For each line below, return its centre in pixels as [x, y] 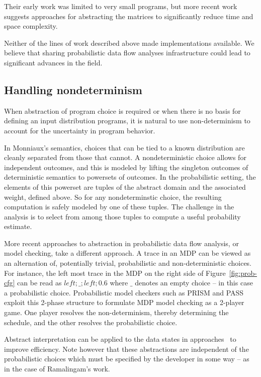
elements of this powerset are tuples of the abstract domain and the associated [125, 186]
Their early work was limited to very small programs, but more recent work [121, 6]
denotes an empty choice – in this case [194, 283]
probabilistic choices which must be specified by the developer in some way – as [127, 359]
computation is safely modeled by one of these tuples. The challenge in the [119, 207]
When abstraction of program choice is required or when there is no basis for [122, 110]
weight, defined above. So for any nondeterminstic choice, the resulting [113, 197]
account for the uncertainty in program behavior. [80, 130]
